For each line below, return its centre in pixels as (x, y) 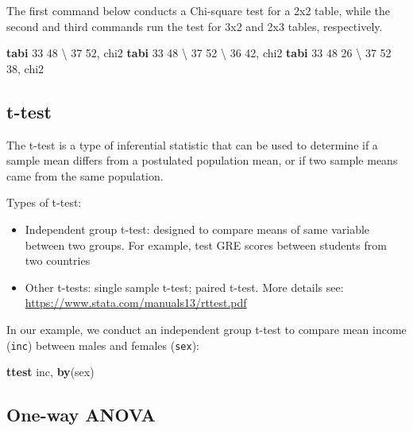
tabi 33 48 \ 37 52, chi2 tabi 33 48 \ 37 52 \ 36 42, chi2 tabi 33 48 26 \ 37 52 (199, 53)
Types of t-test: (44, 202)
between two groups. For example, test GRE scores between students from (206, 245)
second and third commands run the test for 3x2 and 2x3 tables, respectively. (195, 26)
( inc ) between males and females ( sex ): (103, 345)
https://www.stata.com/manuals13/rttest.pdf (136, 303)
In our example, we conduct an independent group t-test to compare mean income (206, 329)
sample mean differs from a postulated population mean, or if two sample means (202, 160)
